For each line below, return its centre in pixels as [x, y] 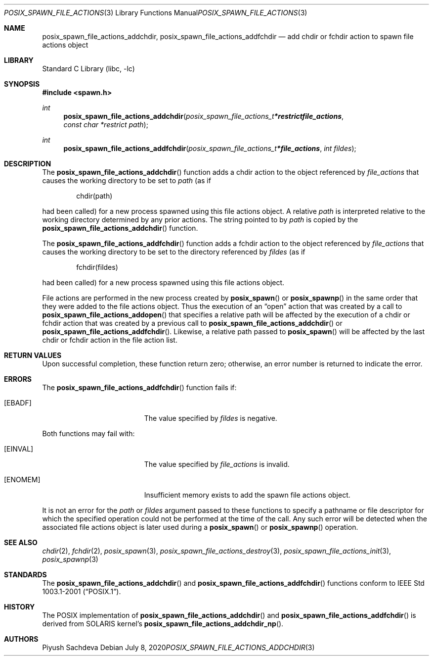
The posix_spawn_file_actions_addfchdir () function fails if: [139, 387]
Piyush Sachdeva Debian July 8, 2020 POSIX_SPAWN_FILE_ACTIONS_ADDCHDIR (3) [178, 647]
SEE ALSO [21, 542]
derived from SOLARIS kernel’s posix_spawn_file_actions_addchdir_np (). [163, 624]
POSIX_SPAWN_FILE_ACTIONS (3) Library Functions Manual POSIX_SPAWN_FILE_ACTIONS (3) [156, 13]
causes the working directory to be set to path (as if [127, 180]
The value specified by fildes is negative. [211, 418]
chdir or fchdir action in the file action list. [110, 340]
